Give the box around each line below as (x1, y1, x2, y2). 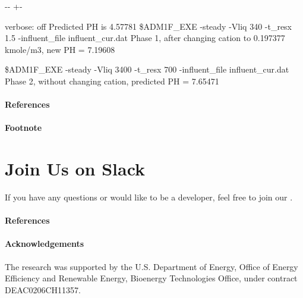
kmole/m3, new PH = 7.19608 (5, 43, 115, 55)
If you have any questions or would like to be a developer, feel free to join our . (5, 191, 293, 203)
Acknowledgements (5, 237, 84, 250)
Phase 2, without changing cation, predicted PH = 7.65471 (5, 74, 219, 87)
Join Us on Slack (5, 156, 146, 181)
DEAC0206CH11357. (5, 283, 81, 296)
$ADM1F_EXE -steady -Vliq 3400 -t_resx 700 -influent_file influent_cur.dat (5, 63, 289, 76)
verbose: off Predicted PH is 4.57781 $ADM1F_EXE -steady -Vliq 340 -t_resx (5, 20, 292, 32)
